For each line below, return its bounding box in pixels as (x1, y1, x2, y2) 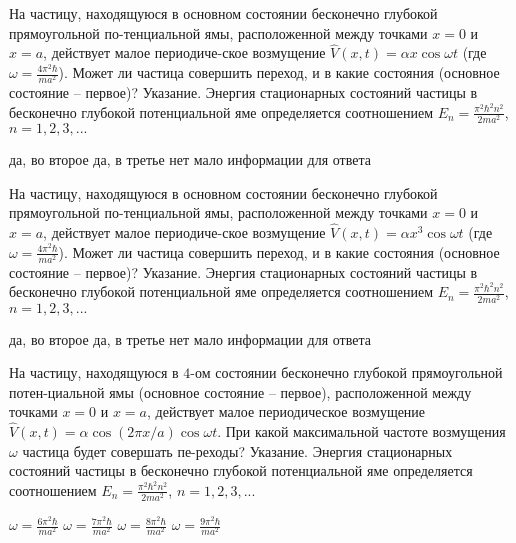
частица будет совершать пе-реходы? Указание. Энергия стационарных (22, 440, 453, 461)
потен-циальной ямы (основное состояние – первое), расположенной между (9, 381, 472, 402)
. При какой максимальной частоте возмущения (217, 421, 506, 442)
